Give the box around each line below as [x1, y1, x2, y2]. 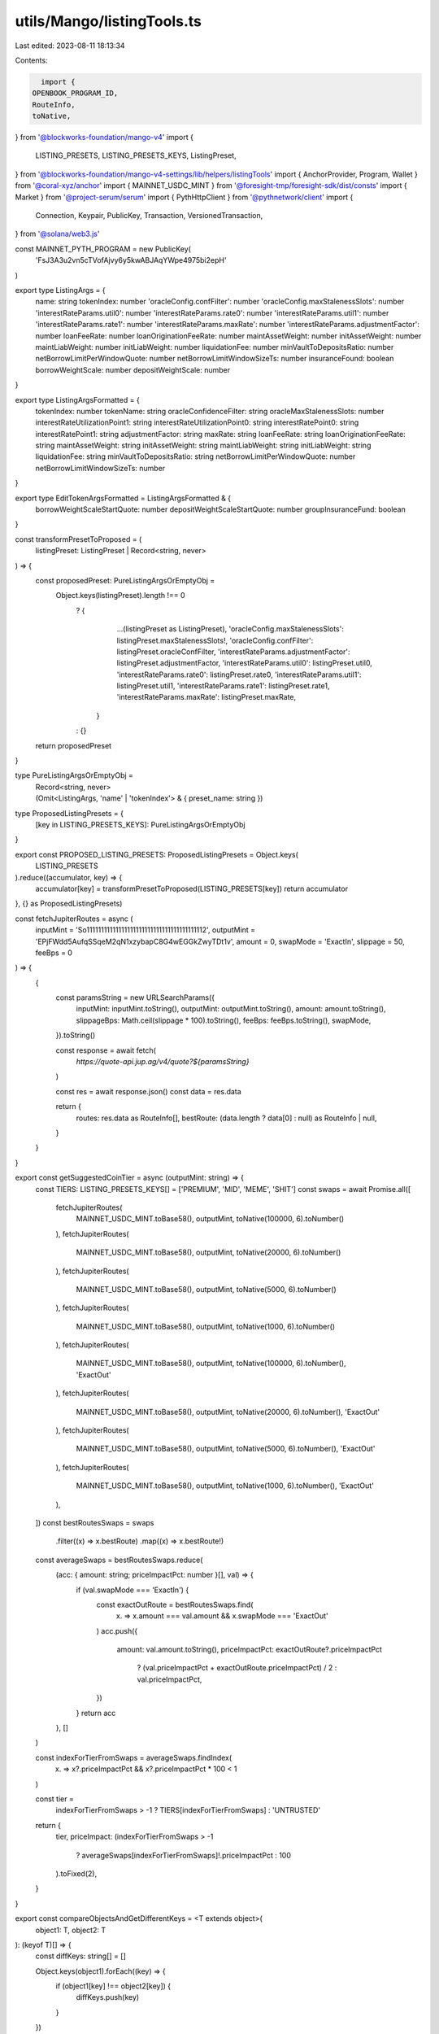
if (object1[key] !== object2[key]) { [55, 1981, 172, 1991]
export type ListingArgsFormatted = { [15, 395, 140, 404]
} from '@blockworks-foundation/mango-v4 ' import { [15, 133, 194, 142]
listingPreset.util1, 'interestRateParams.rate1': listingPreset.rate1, [116, 681, 330, 691]
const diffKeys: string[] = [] [35, 1951, 126, 1961]
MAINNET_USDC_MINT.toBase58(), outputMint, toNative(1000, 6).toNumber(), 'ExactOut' [76, 1481, 374, 1491]
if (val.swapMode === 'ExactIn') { [76, 1585, 189, 1595]
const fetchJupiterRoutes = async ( [15, 914, 133, 923]
